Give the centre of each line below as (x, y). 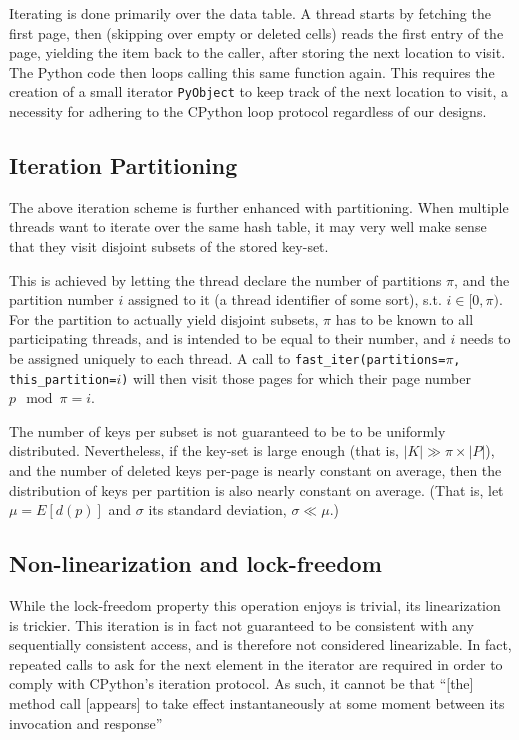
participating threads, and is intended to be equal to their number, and (227, 338)
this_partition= (63, 379)
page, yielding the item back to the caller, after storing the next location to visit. (257, 52)
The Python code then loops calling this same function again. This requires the (252, 71)
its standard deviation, (217, 509)
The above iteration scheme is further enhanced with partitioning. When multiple (259, 206)
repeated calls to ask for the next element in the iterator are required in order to (256, 663)
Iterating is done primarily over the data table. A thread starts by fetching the (250, 13)
